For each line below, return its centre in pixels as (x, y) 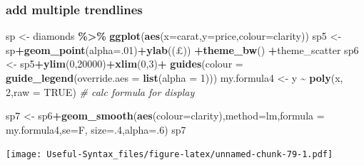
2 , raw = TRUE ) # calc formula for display (100, 91)
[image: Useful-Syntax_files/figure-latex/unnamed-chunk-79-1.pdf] (170, 155)
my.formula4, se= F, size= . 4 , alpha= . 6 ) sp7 (96, 129)
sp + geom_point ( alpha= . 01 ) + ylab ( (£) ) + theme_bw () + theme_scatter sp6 (182, 49)
